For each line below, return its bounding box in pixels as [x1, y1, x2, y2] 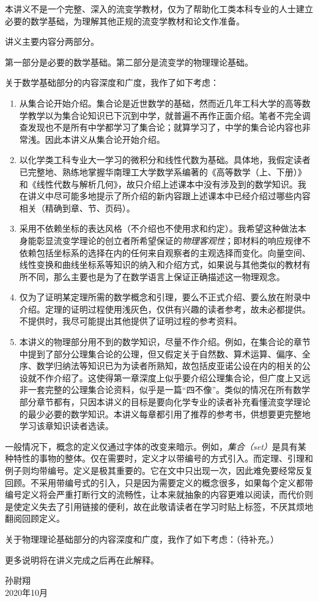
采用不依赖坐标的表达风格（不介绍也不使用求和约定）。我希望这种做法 [19, 222, 298, 235]
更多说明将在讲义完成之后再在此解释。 [5, 553, 159, 566]
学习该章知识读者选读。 [19, 419, 114, 432]
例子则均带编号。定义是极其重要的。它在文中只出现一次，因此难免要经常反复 [5, 464, 313, 476]
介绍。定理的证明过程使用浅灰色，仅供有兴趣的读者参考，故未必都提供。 [19, 302, 311, 315]
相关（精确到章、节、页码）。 [19, 201, 135, 214]
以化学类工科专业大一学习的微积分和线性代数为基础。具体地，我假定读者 [19, 153, 311, 166]
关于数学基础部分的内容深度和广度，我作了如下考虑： [5, 76, 219, 89]
